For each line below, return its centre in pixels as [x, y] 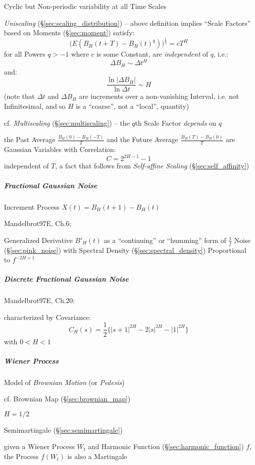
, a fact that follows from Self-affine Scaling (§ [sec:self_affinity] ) [152, 166]
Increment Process [32, 206]
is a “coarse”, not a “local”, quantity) [132, 106]
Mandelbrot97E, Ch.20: [39, 300]
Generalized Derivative [38, 240]
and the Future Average [142, 139]
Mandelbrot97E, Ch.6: [38, 223]
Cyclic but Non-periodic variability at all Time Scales [85, 6]
